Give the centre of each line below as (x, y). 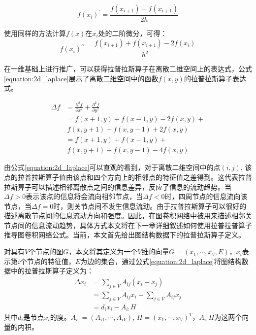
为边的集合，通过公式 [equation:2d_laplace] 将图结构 (161, 261)
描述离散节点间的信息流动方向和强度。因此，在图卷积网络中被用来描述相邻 (125, 216)
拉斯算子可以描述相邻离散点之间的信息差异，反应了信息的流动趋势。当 (118, 186)
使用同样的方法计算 (35, 33)
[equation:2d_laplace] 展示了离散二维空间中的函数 (81, 78)
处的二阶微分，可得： (133, 33)
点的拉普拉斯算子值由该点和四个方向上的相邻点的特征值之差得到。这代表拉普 (128, 177)
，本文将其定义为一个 (103, 251)
